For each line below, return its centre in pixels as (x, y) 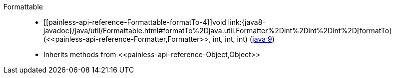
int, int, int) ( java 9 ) (244, 39)
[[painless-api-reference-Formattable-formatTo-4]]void (135, 22)
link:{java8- (247, 22)
